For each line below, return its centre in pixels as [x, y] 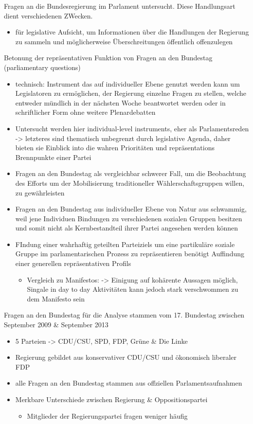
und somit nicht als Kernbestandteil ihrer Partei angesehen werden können [127, 228]
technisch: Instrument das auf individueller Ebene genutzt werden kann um [127, 83]
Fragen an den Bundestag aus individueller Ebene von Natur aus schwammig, [131, 209]
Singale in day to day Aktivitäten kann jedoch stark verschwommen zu [133, 289]
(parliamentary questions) [42, 67]
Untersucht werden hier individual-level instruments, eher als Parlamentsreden [132, 128]
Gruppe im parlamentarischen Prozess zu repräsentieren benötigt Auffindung [130, 254]
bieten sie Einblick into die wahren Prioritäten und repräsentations [115, 148]
